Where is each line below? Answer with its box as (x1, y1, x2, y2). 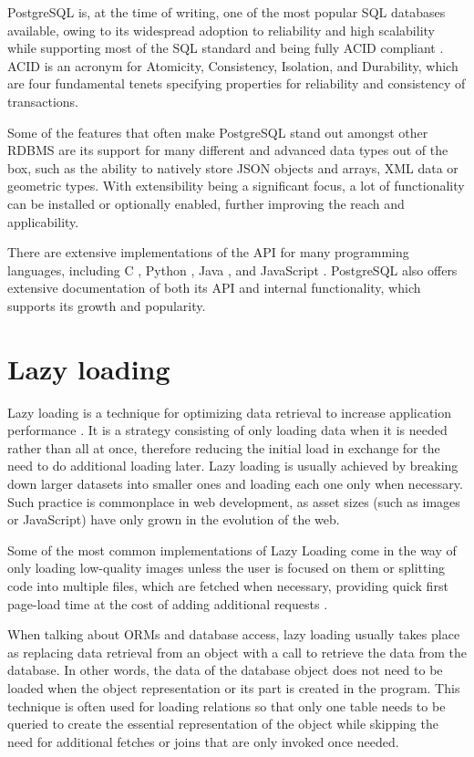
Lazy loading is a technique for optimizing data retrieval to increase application (7, 402, 452, 421)
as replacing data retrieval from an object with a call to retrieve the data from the (7, 642, 467, 661)
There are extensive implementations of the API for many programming (7, 243, 409, 262)
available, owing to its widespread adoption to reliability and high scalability (7, 20, 435, 39)
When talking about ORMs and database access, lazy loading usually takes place (7, 625, 460, 644)
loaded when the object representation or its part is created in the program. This (7, 678, 460, 697)
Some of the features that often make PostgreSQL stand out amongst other (7, 122, 428, 141)
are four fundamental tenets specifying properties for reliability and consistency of (7, 74, 466, 93)
